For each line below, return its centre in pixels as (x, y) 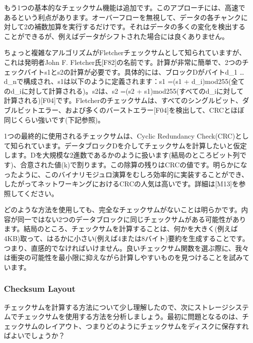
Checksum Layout (40, 289)
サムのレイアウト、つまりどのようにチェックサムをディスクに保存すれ (136, 326)
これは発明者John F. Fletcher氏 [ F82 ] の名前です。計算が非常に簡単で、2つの (123, 62)
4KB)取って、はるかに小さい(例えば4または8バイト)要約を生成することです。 (126, 238)
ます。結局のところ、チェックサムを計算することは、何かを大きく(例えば (121, 229)
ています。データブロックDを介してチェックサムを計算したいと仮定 (139, 145)
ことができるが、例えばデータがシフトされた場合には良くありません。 (117, 36)
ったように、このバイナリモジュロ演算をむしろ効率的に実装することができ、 (126, 174)
